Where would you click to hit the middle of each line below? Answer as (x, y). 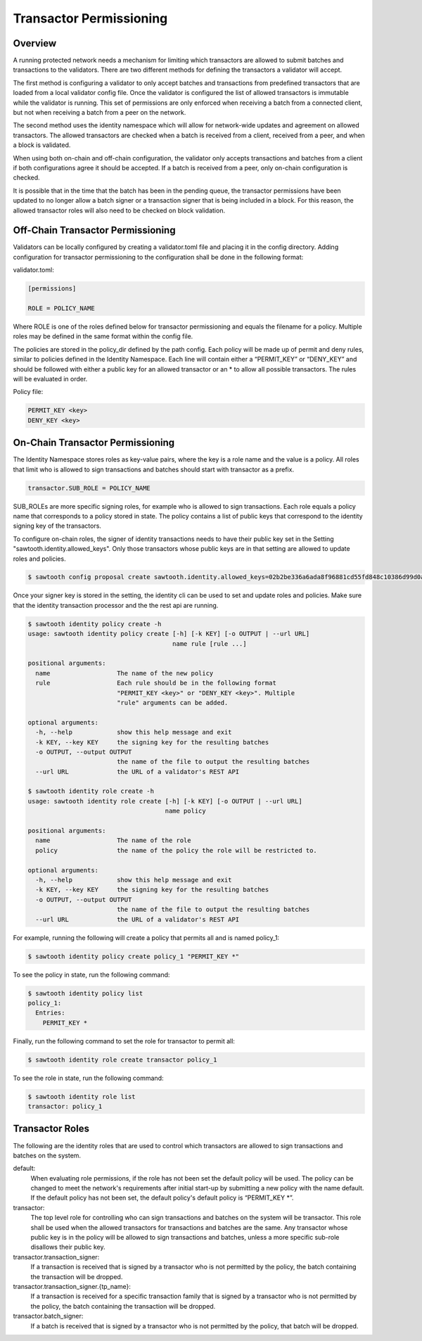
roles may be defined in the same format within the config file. (103, 336)
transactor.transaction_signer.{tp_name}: (72, 1286)
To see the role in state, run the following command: (88, 1078)
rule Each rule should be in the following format (156, 683)
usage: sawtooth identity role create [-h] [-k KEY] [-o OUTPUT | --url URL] (165, 801)
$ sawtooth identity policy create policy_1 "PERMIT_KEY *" (134, 956)
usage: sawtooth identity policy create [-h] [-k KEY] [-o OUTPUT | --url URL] (169, 634)
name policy (186, 811)
